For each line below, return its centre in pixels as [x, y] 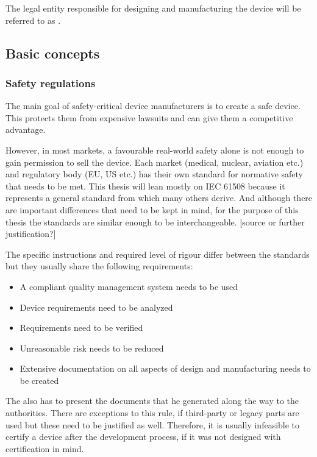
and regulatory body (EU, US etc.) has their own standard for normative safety [154, 174]
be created [39, 380]
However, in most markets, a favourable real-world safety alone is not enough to [155, 150]
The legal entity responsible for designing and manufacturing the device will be [153, 8]
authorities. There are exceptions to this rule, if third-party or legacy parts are [152, 413]
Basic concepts [53, 53]
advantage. [26, 129]
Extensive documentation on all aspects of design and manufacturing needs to [165, 368]
